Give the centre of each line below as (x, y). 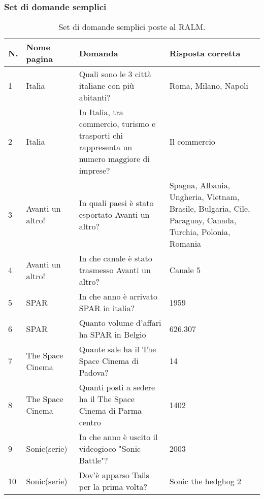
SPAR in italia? (107, 308)
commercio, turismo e (117, 124)
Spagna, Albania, (200, 185)
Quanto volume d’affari (120, 323)
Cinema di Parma (110, 411)
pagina (40, 59)
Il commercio (192, 141)
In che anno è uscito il (118, 437)
